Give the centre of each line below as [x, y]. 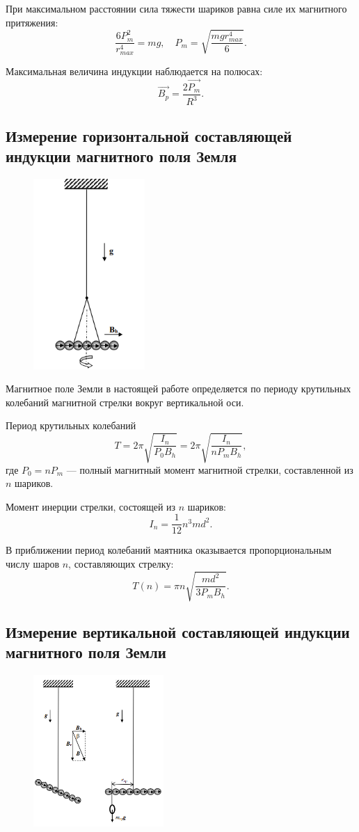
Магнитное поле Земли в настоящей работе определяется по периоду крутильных [178, 389]
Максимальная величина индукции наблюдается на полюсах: [134, 71]
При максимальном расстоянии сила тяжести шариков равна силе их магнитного [176, 8]
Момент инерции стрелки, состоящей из [91, 506]
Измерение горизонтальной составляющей [149, 135]
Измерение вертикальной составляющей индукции [178, 631]
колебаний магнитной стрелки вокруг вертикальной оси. [125, 402]
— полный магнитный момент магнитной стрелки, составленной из [210, 469]
